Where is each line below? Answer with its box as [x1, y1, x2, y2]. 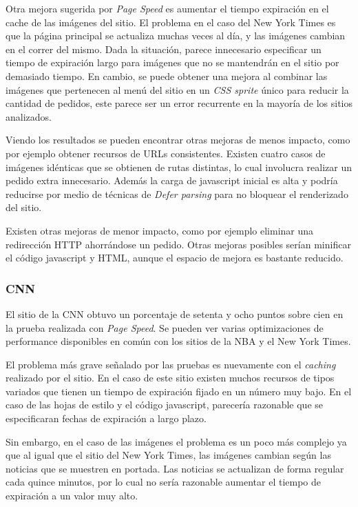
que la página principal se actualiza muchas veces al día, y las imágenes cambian [6, 28, 346, 43]
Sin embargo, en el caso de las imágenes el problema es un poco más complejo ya [6, 434, 347, 448]
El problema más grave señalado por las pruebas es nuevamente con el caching [6, 357, 336, 371]
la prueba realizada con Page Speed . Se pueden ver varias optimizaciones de [6, 320, 324, 335]
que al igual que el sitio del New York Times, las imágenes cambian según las [6, 448, 331, 462]
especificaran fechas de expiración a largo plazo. [6, 411, 207, 426]
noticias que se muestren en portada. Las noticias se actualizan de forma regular [6, 461, 344, 475]
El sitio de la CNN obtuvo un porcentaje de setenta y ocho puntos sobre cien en [6, 306, 344, 321]
